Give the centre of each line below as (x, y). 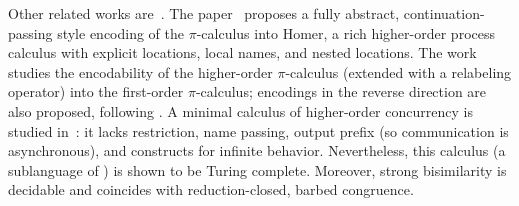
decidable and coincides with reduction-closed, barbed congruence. (211, 189)
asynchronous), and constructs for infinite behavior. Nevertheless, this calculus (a (257, 150)
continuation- (444, 13)
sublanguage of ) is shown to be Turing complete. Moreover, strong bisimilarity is (257, 169)
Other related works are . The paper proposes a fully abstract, (204, 13)
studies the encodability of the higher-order (140, 71)
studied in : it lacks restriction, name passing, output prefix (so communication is (258, 130)
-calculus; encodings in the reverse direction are (341, 91)
